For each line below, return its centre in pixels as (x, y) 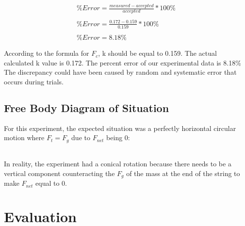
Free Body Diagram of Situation (87, 107)
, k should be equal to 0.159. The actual (157, 53)
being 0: (118, 137)
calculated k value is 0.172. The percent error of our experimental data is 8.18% (122, 62)
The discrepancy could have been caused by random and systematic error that (120, 72)
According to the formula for (47, 53)
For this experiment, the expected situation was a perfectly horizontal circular (120, 128)
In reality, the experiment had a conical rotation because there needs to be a (118, 164)
